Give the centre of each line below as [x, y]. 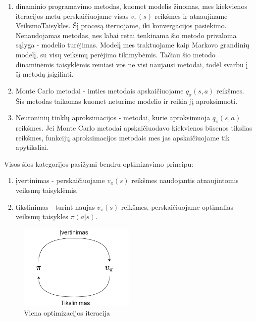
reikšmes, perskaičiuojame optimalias [177, 206]
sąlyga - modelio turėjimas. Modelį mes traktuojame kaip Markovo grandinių [132, 45]
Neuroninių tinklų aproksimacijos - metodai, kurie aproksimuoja [113, 117]
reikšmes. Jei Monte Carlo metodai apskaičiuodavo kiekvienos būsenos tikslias [134, 127]
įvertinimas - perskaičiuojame [60, 180]
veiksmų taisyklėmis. [47, 190]
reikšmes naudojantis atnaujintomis [185, 180]
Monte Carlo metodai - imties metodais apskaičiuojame [100, 90]
